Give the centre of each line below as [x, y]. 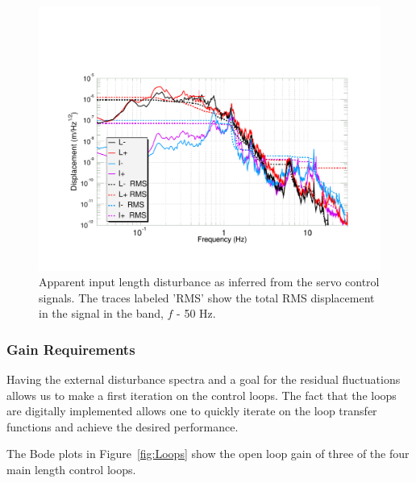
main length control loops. [71, 470]
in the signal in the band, [101, 313]
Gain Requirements [71, 349]
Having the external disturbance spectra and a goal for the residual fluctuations [204, 379]
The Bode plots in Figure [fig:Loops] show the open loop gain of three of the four [208, 454]
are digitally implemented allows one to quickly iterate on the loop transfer [192, 411]
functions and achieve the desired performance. [123, 426]
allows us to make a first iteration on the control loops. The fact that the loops [202, 395]
